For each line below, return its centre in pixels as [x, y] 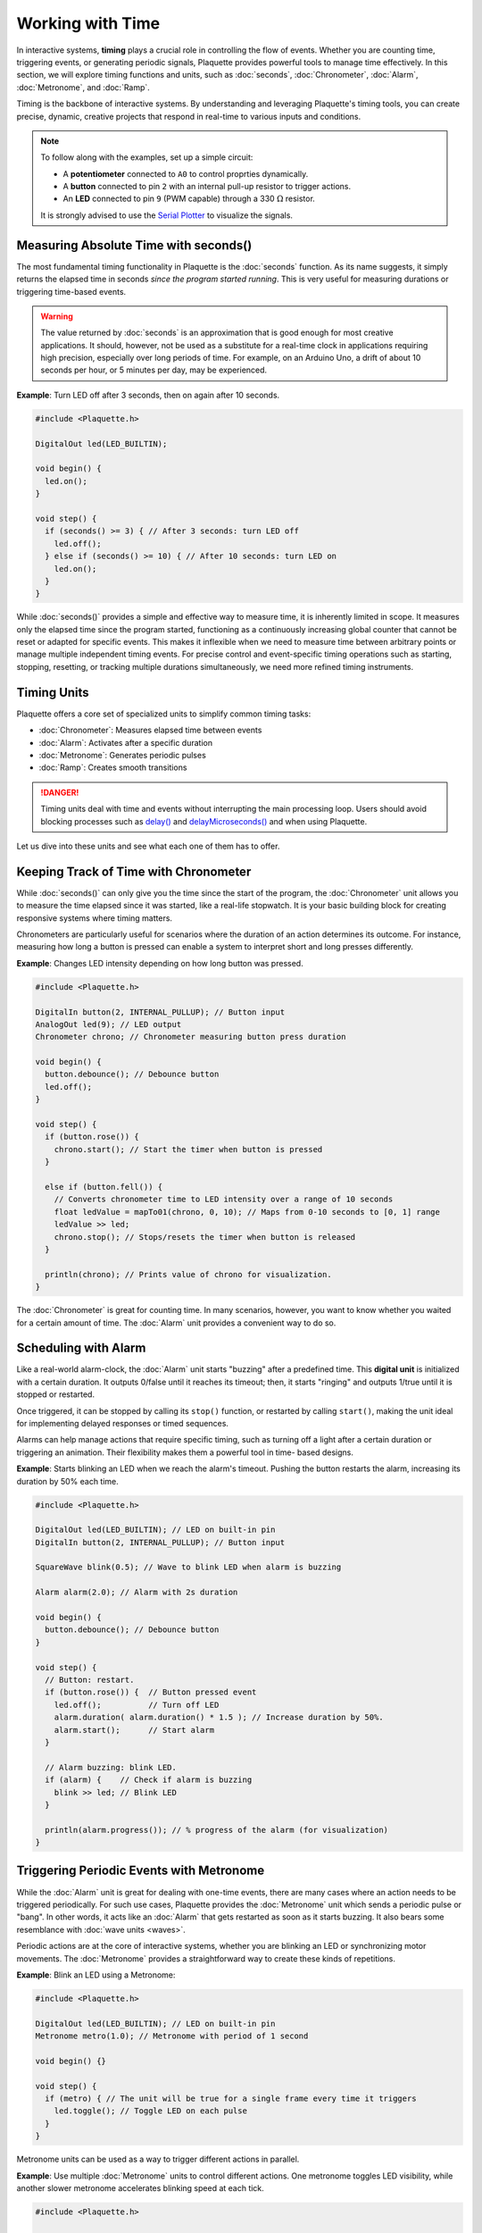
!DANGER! [60, 792]
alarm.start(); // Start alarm [134, 1730]
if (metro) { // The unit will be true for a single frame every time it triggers [231, 2099]
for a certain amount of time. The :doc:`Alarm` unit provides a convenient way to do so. [176, 1323]
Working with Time [88, 23]
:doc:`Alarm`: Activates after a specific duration [126, 742]
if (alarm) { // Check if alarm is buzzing [149, 1780]
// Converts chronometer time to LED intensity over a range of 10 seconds [224, 1200]
